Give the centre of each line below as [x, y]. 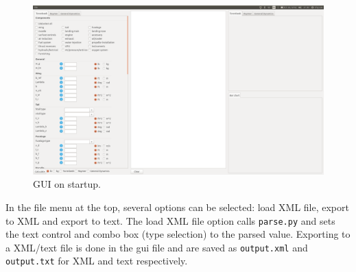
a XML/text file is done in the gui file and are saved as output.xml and [157, 247]
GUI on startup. [67, 184]
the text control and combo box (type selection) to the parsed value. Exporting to [178, 234]
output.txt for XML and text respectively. [97, 261]
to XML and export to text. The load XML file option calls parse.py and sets [170, 220]
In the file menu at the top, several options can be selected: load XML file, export [177, 207]
